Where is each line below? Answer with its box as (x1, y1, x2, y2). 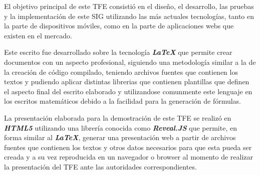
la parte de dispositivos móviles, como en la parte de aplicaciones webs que (4, 20, 234, 31)
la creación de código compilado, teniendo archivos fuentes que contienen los (4, 66, 238, 77)
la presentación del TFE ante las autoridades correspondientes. (4, 161, 197, 172)
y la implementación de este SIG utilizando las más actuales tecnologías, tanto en (4, 10, 254, 21)
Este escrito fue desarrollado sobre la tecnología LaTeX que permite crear (4, 47, 232, 57)
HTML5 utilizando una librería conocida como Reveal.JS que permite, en (4, 122, 237, 133)
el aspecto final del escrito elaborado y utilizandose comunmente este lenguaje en (4, 86, 252, 96)
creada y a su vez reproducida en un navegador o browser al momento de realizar (4, 152, 253, 162)
